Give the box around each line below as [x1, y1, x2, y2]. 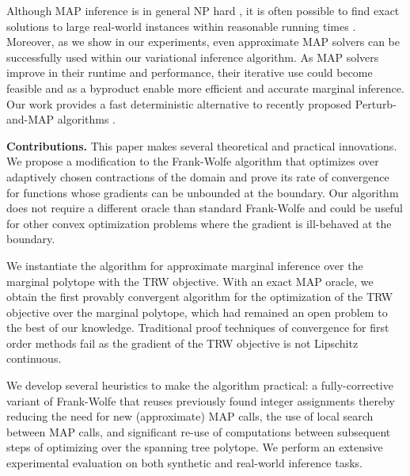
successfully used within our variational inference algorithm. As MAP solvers [6, 48, 379, 65]
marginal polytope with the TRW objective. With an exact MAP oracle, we [6, 272, 374, 289]
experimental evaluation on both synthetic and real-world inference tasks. [6, 455, 363, 471]
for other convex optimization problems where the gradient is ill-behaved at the [6, 215, 392, 231]
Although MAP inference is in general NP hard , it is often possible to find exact [6, 2, 400, 18]
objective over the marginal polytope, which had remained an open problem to [6, 303, 388, 320]
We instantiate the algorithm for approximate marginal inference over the [6, 257, 363, 273]
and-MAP [6, 111, 55, 128]
